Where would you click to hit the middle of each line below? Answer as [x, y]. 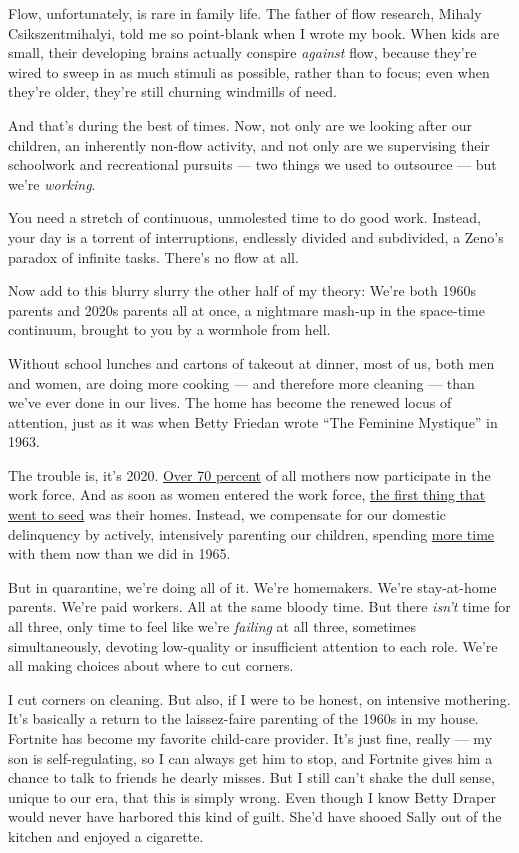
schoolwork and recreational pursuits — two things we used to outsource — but [252, 164]
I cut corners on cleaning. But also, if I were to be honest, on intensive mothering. [259, 698]
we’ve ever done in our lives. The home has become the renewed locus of [230, 402]
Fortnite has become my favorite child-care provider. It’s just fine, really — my [250, 738]
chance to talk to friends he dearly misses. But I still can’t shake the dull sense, [251, 777]
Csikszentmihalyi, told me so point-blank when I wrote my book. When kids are [254, 32]
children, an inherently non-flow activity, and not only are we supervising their [249, 144]
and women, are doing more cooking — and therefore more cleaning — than [241, 382]
